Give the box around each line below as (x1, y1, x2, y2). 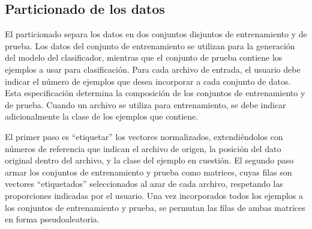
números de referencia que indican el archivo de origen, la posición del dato (5, 142, 281, 154)
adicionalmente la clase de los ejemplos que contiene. (5, 110, 199, 123)
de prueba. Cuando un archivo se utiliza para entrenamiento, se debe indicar (5, 98, 286, 111)
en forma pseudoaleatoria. (5, 213, 100, 225)
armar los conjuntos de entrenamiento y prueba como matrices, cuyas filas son (5, 165, 292, 178)
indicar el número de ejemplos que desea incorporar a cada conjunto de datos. (5, 75, 291, 87)
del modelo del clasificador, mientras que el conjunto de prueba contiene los (5, 51, 283, 64)
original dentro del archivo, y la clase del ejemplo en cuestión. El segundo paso (5, 154, 294, 166)
